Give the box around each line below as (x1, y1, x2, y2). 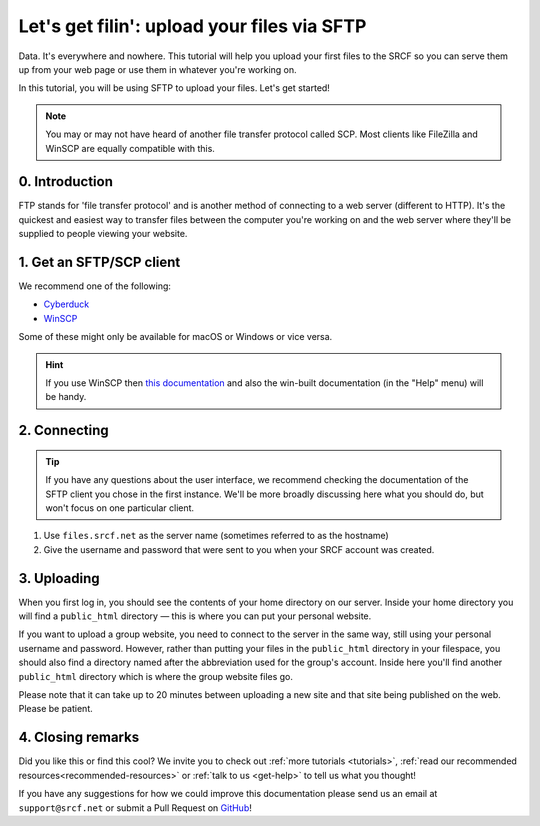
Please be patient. (18, 703, 94, 715)
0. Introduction (18, 173, 114, 190)
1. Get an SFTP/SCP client (18, 254, 181, 270)
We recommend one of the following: (18, 280, 172, 292)
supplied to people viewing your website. (18, 228, 188, 240)
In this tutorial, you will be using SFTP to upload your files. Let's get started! (18, 82, 330, 94)
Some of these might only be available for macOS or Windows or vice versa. (18, 331, 333, 343)
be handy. (45, 391, 87, 403)
